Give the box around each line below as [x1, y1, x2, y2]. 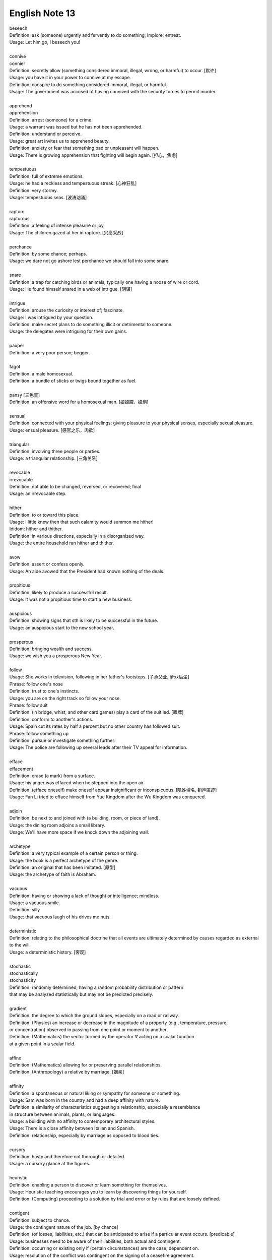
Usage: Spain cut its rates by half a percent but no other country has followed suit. [9, 723, 181, 729]
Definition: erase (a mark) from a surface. [9, 773, 95, 779]
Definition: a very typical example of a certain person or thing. [9, 850, 138, 856]
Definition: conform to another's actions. [9, 716, 93, 722]
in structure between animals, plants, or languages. [9, 1111, 116, 1117]
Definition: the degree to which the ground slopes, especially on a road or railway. [9, 1013, 179, 1019]
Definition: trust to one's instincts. [9, 688, 80, 694]
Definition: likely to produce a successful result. [9, 589, 108, 595]
